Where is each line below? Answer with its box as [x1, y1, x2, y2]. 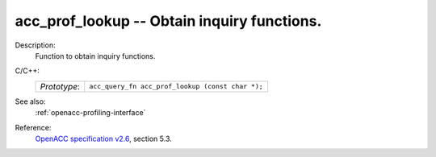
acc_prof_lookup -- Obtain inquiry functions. [15, 12, 322, 30]
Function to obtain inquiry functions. [35, 51, 156, 60]
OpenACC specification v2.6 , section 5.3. [35, 134, 173, 143]
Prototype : [40, 81, 81, 92]
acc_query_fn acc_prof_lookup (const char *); [89, 82, 264, 91]
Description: [15, 40, 56, 50]
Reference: [15, 122, 52, 132]
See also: [15, 97, 46, 106]
